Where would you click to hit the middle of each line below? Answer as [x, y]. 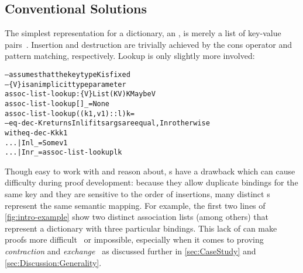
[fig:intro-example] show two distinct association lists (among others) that [137, 217]
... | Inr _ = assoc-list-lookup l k [63, 153]
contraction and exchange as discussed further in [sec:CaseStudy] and [130, 251]
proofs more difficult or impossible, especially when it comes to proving [134, 239]
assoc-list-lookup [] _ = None [57, 104]
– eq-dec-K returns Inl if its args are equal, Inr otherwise [107, 123]
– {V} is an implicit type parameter [66, 84]
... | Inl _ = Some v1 [36, 143]
